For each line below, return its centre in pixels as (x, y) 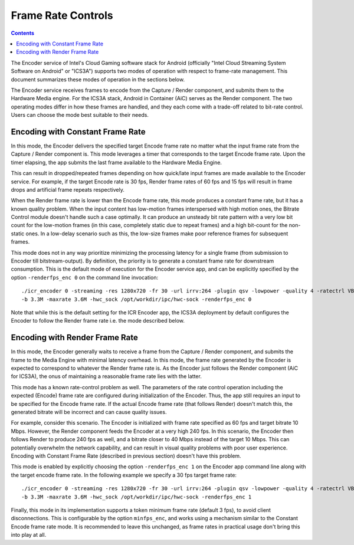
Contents (23, 33)
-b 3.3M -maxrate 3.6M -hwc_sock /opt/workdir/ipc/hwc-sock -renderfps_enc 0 (137, 299)
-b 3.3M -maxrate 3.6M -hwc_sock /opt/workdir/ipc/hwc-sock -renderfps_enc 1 (137, 497)
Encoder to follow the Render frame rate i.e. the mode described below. (98, 321)
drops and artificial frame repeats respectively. (68, 189)
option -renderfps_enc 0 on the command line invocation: (85, 277)
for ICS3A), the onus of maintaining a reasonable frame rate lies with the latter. (106, 376)
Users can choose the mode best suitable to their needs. (80, 115)
